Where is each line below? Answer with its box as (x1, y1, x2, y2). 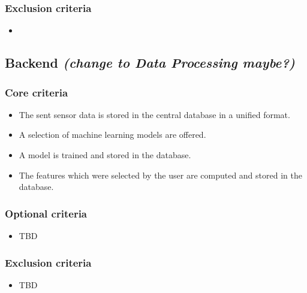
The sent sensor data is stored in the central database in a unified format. (19, 108, 290, 120)
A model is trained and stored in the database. (19, 149, 191, 161)
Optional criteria (5, 206, 87, 220)
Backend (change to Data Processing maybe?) (5, 53, 295, 72)
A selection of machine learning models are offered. (19, 128, 206, 141)
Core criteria (5, 84, 68, 99)
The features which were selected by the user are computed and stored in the (19, 168, 302, 181)
